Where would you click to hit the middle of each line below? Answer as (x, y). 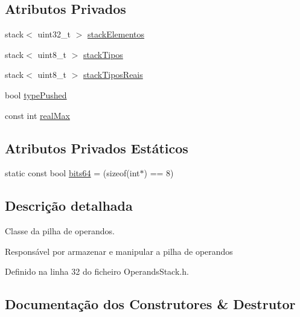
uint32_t (54, 34)
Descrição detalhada (69, 206)
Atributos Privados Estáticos (97, 148)
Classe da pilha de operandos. (60, 231)
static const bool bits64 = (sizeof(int (72, 173)
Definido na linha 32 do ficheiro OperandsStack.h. (97, 271)
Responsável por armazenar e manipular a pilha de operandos (119, 251)
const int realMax (37, 115)
